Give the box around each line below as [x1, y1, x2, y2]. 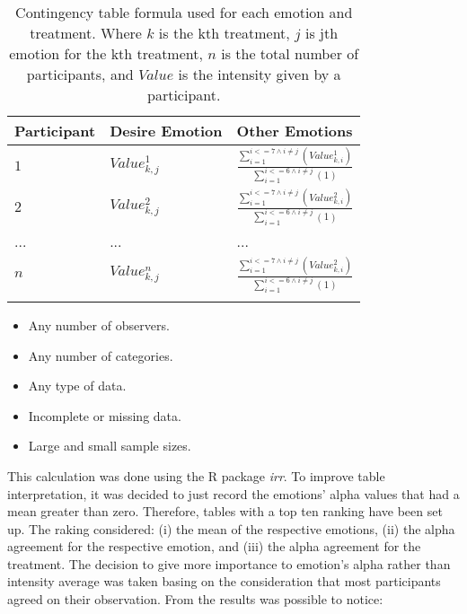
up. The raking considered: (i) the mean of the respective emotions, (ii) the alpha [7, 519, 455, 538]
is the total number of [221, 43, 359, 64]
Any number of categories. [28, 346, 173, 364]
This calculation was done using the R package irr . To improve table [7, 466, 385, 485]
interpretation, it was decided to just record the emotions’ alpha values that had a [7, 484, 460, 503]
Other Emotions [236, 120, 353, 141]
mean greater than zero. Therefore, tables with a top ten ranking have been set [7, 502, 443, 521]
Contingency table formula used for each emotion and [15, 2, 353, 22]
